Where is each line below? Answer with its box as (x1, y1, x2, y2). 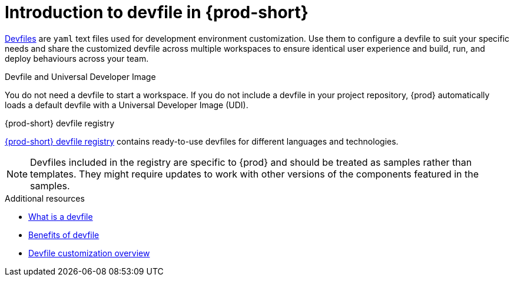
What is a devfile (28, 211, 93, 222)
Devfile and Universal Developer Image (5, 71, 156, 82)
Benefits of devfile (28, 229, 100, 240)
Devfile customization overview (28, 247, 150, 258)
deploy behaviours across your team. (5, 53, 149, 63)
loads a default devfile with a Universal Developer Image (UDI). (5, 99, 248, 110)
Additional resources (5, 193, 85, 203)
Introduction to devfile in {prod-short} (5, 2, 309, 22)
